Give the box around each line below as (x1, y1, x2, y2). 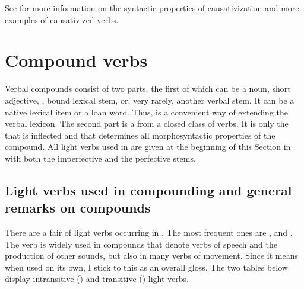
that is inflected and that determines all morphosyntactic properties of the (5, 129, 275, 141)
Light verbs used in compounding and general (5, 181, 292, 199)
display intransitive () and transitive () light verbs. (5, 272, 189, 285)
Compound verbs (5, 48, 148, 72)
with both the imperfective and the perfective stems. (5, 152, 196, 164)
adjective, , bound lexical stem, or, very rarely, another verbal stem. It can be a (5, 94, 294, 106)
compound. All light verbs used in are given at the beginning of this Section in (5, 140, 291, 153)
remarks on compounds (5, 198, 151, 217)
